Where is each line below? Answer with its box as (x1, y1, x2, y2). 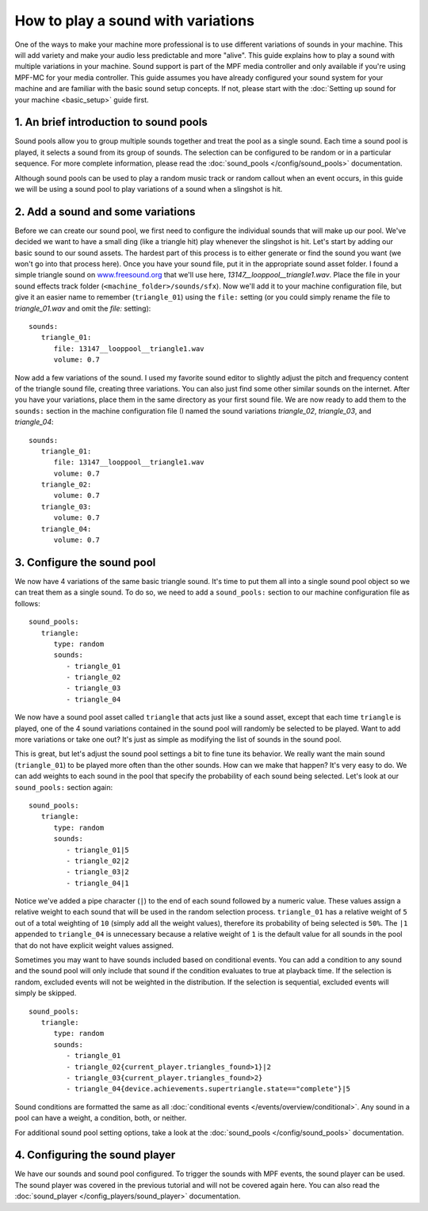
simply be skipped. (14, 988, 77, 998)
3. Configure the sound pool (14, 556, 156, 569)
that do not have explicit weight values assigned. (14, 940, 174, 950)
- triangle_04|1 (66, 878, 130, 888)
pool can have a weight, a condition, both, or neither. (14, 1114, 187, 1123)
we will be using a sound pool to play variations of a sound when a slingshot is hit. (14, 184, 283, 193)
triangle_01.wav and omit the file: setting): (14, 304, 151, 313)
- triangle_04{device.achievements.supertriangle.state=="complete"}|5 (66, 1084, 351, 1094)
